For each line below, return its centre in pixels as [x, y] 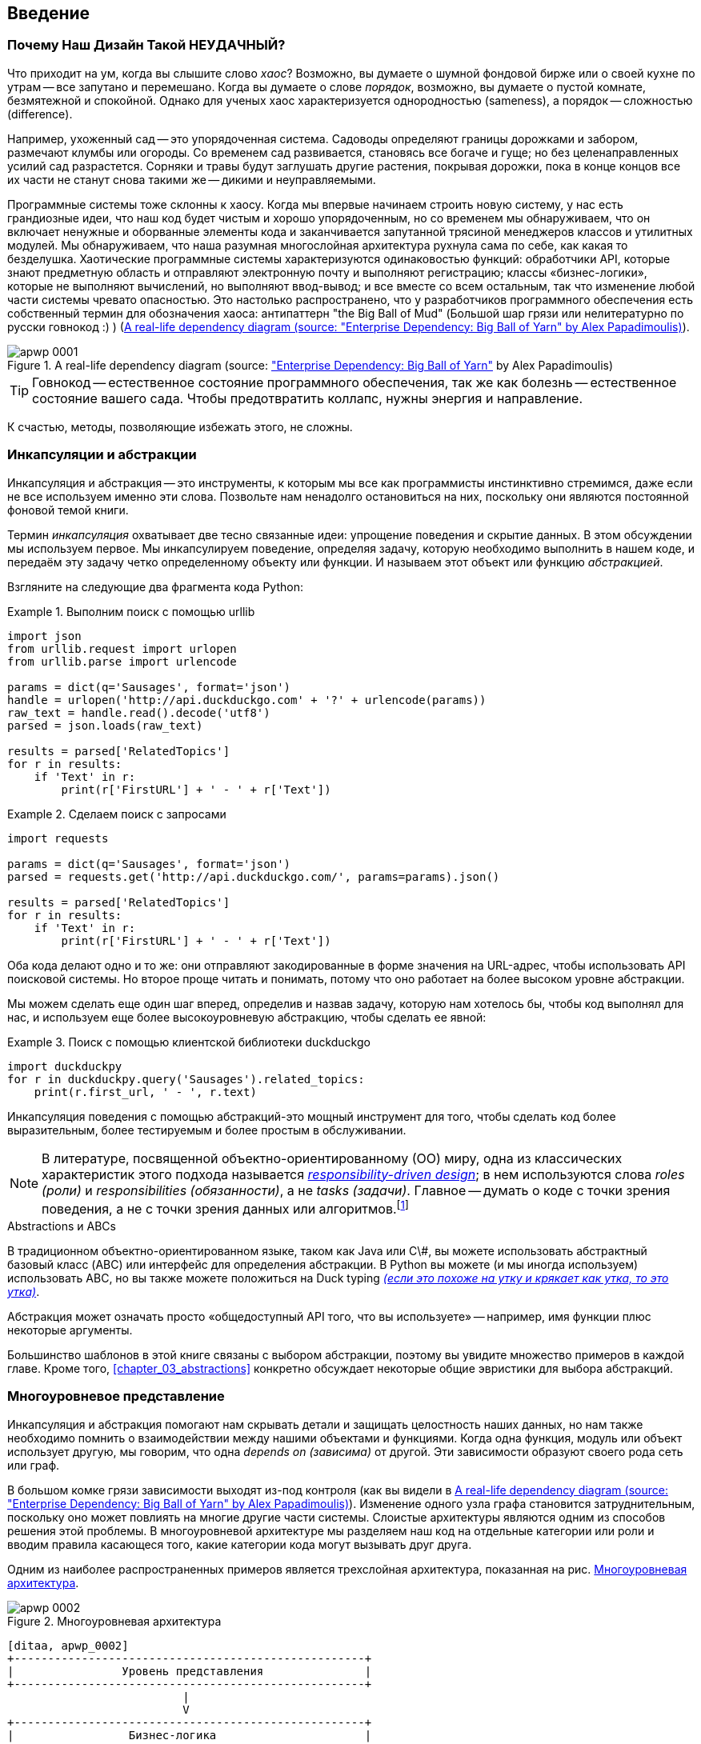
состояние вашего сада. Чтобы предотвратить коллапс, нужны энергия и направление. [308, 398]
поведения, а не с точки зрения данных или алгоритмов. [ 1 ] [225, 1207]
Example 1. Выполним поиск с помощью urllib [131, 611]
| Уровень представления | [190, 1671]
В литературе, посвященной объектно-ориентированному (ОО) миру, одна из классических [332, 1158]
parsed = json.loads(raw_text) [105, 725]
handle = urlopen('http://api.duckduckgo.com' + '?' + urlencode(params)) [247, 700]
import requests [58, 838]
